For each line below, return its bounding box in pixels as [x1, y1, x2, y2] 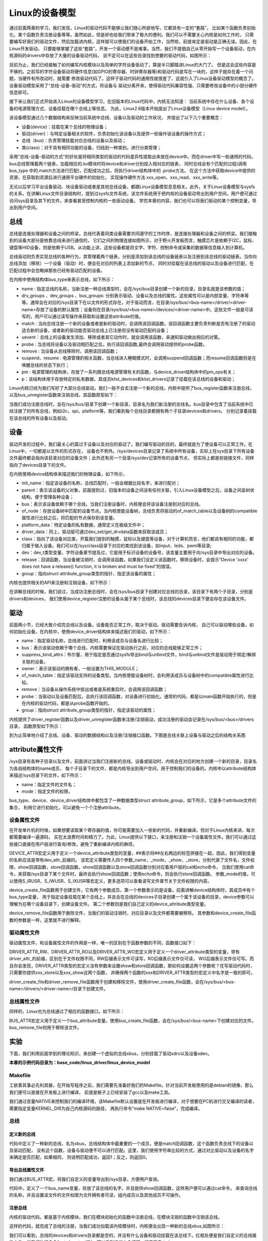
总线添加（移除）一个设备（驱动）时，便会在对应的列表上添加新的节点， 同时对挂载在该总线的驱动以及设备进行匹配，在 [9, 261, 254, 267]
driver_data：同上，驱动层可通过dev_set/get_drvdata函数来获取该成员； [21, 529, 169, 535]
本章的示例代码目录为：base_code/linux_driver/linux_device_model [9, 1060, 150, 1066]
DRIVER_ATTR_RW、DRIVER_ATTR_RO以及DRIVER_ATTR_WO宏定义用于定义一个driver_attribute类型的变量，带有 [9, 949, 240, 955]
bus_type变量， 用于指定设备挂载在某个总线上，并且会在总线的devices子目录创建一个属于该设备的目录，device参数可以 [9, 894, 255, 900]
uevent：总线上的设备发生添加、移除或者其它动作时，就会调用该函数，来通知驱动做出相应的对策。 [21, 334, 223, 340]
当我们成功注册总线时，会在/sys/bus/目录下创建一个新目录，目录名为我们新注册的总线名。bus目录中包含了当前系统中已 [9, 401, 254, 407]
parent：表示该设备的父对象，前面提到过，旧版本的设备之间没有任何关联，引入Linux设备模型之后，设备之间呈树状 [21, 487, 255, 493]
